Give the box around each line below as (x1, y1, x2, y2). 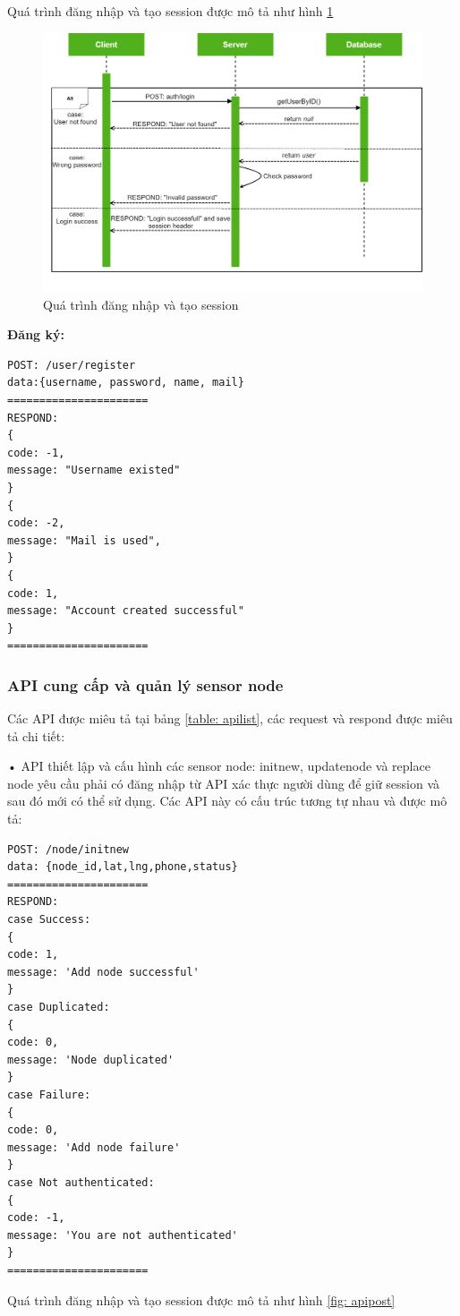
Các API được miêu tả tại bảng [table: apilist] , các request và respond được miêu (7, 709, 453, 728)
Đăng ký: (7, 325, 64, 344)
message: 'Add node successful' (7, 965, 200, 978)
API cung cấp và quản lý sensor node (7, 673, 284, 696)
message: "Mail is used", (7, 534, 161, 547)
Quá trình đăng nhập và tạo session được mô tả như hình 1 (7, 2, 334, 20)
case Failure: (7, 1088, 91, 1101)
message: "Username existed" (7, 464, 181, 477)
